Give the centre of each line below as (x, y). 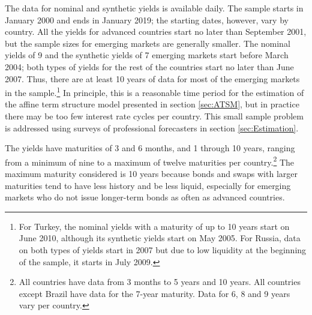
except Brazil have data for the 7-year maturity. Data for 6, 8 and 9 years (154, 293)
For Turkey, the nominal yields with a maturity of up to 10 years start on (154, 226)
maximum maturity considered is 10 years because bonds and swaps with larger (151, 174)
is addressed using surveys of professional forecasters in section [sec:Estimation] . (152, 127)
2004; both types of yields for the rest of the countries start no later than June (149, 66)
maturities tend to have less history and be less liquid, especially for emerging (148, 185)
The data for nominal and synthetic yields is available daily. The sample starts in (154, 8)
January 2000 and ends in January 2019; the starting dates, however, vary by (147, 19)
